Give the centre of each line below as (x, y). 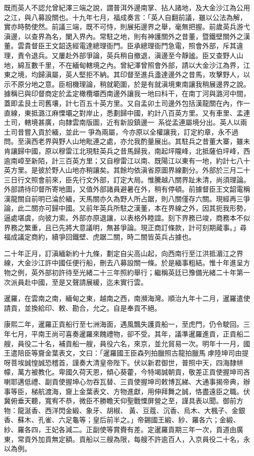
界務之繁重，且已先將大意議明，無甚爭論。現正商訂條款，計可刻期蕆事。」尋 (125, 227)
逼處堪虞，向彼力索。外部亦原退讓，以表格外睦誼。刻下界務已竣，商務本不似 (127, 218)
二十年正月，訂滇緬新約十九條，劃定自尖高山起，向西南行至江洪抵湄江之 (120, 253)
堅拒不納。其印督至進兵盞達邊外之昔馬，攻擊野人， (161, 74)
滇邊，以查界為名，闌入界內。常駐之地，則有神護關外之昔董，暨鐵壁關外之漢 (127, 36)
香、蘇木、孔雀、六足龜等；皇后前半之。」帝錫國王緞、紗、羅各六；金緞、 (122, 420)
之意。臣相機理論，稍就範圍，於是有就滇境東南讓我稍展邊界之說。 (144, 84)
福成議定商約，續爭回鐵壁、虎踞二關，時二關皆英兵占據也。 (100, 237)
